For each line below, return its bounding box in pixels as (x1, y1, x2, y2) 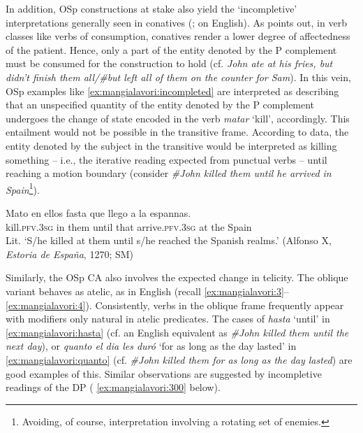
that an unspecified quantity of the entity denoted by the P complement (6, 97, 315, 112)
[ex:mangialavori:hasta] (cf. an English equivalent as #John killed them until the (6, 325, 349, 339)
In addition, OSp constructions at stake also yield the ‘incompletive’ (6, 1, 297, 15)
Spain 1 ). (6, 180, 40, 197)
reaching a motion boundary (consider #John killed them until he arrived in (6, 166, 332, 180)
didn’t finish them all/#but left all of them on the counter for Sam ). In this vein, (6, 69, 351, 84)
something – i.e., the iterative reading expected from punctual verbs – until (6, 152, 327, 166)
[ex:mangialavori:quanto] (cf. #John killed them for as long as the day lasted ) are (6, 352, 353, 367)
